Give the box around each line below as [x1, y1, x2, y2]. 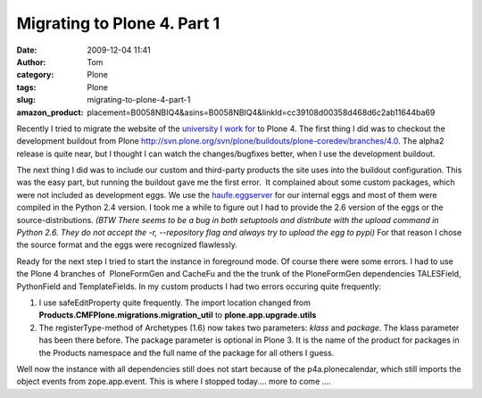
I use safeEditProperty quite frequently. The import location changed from [38, 297, 312, 308]
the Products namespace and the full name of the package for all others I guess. [38, 347, 335, 358]
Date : [16, 45, 37, 55]
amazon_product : [16, 107, 84, 118]
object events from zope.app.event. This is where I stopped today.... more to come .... [16, 376, 332, 387]
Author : [16, 56, 46, 67]
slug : [16, 95, 36, 105]
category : [16, 70, 54, 80]
